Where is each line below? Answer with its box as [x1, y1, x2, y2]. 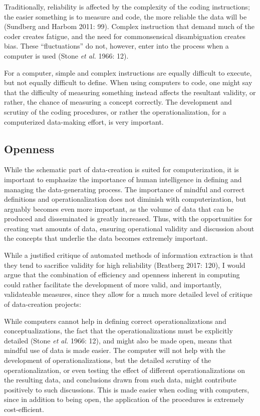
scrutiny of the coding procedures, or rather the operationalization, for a [4, 106, 226, 117]
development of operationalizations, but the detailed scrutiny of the [4, 355, 211, 365]
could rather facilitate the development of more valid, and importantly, [4, 279, 222, 289]
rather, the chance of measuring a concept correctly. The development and [4, 97, 232, 107]
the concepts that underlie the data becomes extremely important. [4, 233, 208, 243]
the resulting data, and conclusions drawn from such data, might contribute [4, 374, 236, 385]
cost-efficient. [4, 403, 44, 414]
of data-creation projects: [4, 299, 81, 309]
